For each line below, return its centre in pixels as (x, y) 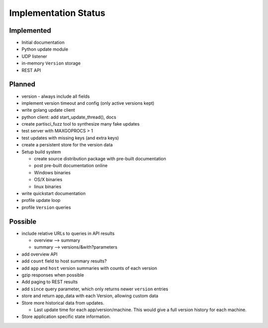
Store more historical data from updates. (63, 303)
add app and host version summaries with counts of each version (89, 268)
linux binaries (48, 187)
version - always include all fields (56, 96)
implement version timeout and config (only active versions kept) (88, 103)
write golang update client (48, 110)
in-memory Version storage (51, 63)
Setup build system (41, 152)
